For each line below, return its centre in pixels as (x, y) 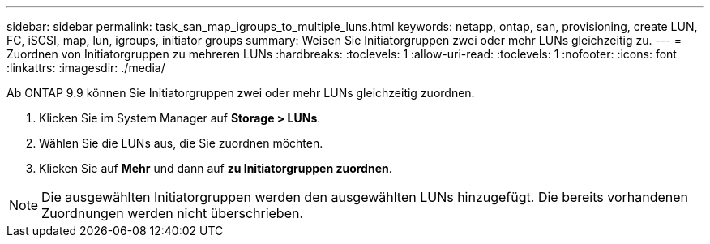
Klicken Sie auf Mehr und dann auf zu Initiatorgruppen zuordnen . (216, 168)
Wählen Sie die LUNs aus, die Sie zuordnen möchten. (181, 143)
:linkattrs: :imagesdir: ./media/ (86, 68)
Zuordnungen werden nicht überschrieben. (173, 213)
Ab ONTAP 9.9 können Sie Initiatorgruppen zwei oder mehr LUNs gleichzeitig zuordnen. (241, 93)
